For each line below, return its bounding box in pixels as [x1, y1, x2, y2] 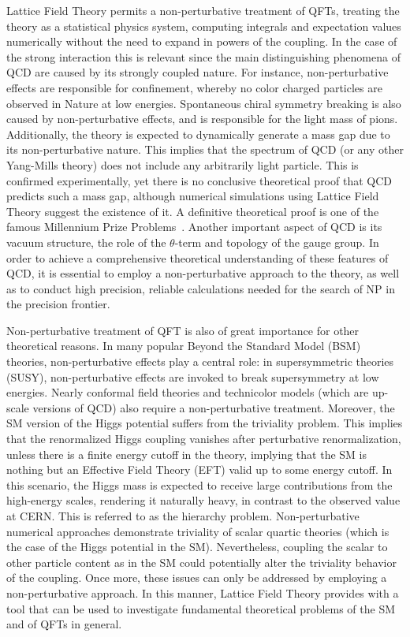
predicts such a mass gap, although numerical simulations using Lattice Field [6, 188, 379, 204]
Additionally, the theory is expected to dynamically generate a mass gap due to [6, 125, 390, 142]
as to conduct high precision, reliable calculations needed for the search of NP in [6, 280, 395, 296]
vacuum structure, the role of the [6, 233, 166, 250]
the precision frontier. [6, 296, 110, 312]
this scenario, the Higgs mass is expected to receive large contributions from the [6, 476, 393, 493]
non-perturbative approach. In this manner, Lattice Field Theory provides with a [6, 584, 399, 601]
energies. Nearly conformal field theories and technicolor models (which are [6, 384, 369, 400]
